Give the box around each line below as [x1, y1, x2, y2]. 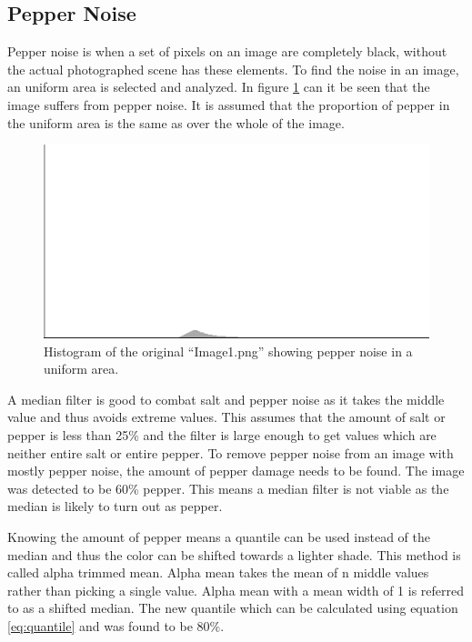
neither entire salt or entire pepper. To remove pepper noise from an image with [7, 443, 454, 462]
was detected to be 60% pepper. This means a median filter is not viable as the [7, 478, 449, 497]
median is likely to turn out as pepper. [7, 497, 223, 516]
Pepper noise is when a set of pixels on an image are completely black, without [7, 42, 447, 61]
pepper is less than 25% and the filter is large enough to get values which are [7, 425, 437, 444]
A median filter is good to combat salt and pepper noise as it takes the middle [7, 389, 445, 408]
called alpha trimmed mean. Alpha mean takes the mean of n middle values [7, 563, 429, 582]
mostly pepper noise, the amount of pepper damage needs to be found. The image [7, 461, 465, 480]
